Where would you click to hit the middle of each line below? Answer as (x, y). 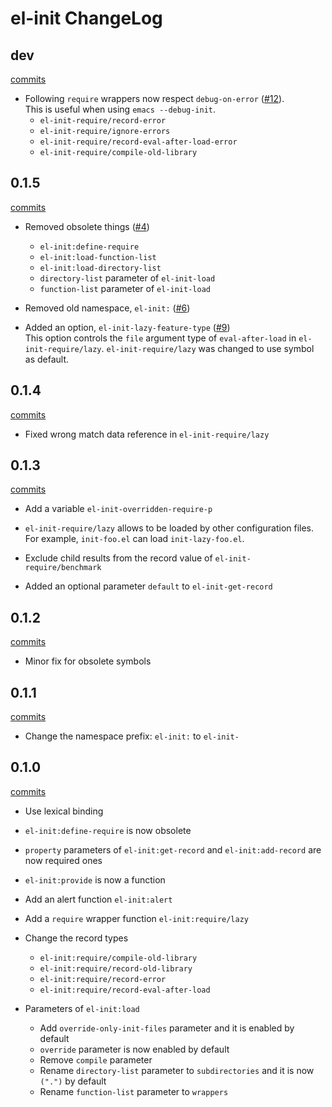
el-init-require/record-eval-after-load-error (138, 142)
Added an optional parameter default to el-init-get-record (148, 586)
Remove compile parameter (96, 1059)
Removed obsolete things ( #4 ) (87, 226)
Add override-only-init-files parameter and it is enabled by (167, 1028)
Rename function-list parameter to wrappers (134, 1091)
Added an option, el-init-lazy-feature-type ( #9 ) (127, 327)
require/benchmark (63, 568)
